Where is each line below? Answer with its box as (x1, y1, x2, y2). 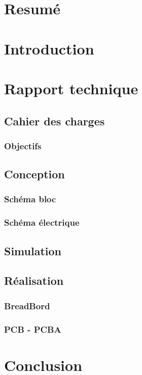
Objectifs (4, 139, 42, 152)
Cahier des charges (4, 113, 105, 128)
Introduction (4, 38, 94, 59)
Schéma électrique (4, 216, 80, 229)
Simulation (4, 243, 62, 258)
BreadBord (4, 299, 50, 312)
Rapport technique (4, 77, 138, 98)
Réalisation (4, 273, 64, 288)
